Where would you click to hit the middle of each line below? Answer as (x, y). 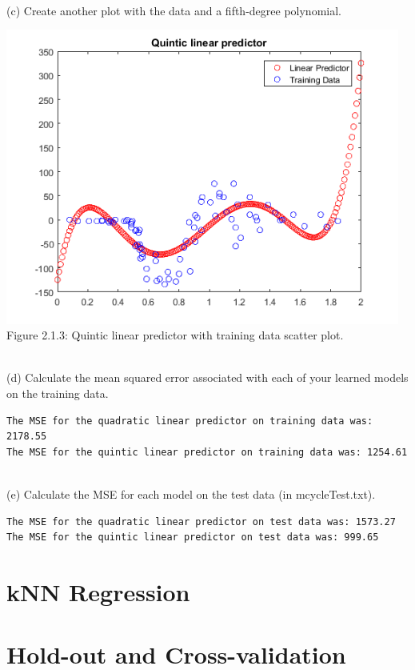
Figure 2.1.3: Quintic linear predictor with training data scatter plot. (175, 335)
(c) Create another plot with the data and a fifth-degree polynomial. (174, 10)
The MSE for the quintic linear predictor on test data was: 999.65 (193, 538)
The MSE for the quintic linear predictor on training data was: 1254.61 (207, 452)
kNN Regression (98, 592)
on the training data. (58, 393)
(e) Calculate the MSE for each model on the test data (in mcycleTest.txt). (191, 494)
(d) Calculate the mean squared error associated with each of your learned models (207, 377)
